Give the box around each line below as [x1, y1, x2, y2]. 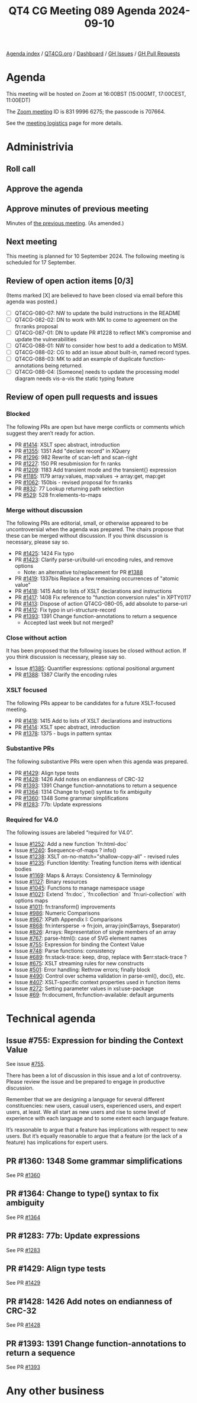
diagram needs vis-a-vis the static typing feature [14, 374, 134, 382]
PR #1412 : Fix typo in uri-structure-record [14, 606, 117, 613]
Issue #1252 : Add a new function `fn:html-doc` [14, 840, 128, 848]
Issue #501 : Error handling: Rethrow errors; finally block [14, 966, 151, 974]
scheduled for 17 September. [6, 258, 76, 266]
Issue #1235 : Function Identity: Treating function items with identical [14, 859, 182, 867]
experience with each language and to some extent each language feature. [6, 1115, 189, 1122]
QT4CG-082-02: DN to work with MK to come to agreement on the [14, 316, 177, 323]
